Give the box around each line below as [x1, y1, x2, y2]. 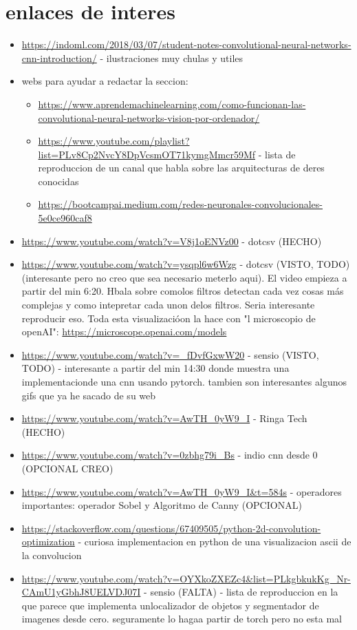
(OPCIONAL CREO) [21, 461, 113, 475]
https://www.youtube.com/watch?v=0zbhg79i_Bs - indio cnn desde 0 [21, 448, 318, 462]
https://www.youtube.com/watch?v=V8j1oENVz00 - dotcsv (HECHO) [21, 233, 322, 248]
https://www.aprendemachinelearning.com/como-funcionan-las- [38, 96, 306, 111]
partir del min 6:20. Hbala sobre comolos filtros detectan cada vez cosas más [21, 284, 344, 298]
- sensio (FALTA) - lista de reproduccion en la [144, 585, 338, 599]
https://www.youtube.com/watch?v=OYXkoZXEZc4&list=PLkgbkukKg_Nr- [21, 571, 351, 585]
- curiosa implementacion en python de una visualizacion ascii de [78, 534, 351, 549]
